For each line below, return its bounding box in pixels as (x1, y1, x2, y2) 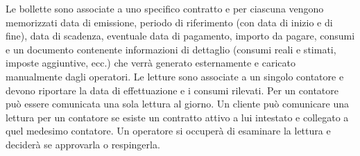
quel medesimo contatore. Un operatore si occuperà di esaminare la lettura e (6, 123, 331, 138)
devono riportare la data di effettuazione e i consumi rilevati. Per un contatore (6, 83, 339, 97)
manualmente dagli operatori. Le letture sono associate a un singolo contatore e (6, 69, 344, 83)
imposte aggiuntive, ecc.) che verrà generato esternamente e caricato (6, 55, 295, 70)
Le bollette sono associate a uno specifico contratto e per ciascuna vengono (6, 1, 324, 15)
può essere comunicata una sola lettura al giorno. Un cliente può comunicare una (6, 96, 350, 111)
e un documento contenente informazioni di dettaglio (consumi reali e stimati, (6, 42, 336, 56)
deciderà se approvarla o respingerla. (6, 137, 160, 151)
